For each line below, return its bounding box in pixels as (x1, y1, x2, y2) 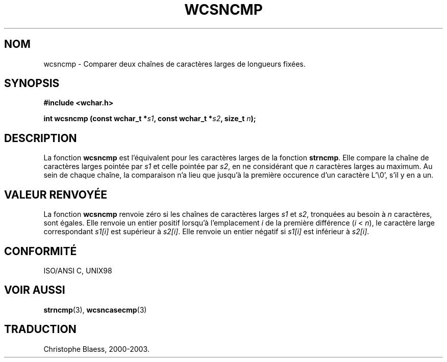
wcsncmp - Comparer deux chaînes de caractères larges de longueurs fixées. (43, 59, 306, 68)
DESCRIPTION (4, 131, 77, 145)
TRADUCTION (4, 323, 77, 336)
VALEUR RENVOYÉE (4, 188, 107, 201)
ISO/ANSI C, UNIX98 (43, 266, 112, 275)
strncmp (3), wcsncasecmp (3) (43, 305, 147, 314)
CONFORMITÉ (4, 244, 77, 258)
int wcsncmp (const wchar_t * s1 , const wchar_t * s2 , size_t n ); (43, 114, 256, 123)
